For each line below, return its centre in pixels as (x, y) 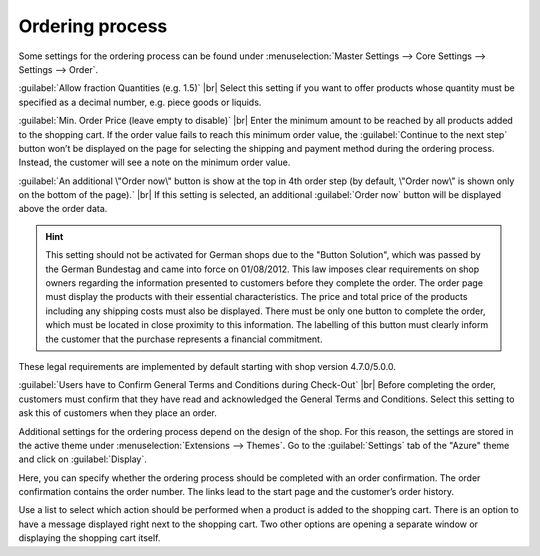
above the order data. (63, 209)
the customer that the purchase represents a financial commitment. (184, 339)
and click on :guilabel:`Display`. (82, 459)
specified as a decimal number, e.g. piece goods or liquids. (140, 102)
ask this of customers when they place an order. (117, 413)
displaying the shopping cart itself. (89, 538)
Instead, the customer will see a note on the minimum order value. (154, 162)
